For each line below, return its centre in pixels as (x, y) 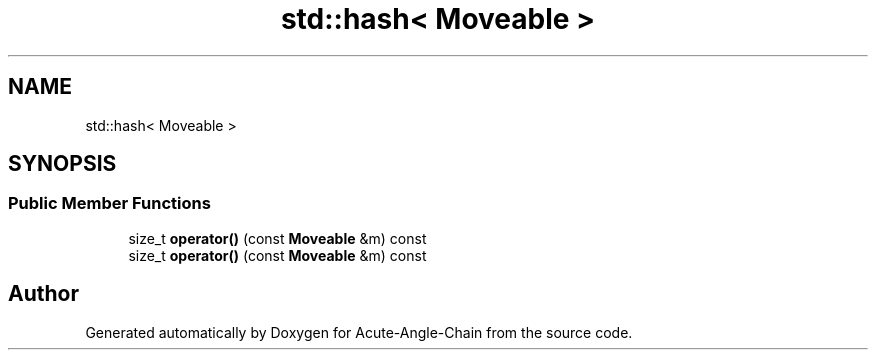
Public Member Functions (109, 203)
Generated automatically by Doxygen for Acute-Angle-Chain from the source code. (359, 332)
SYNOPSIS (62, 164)
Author (43, 294)
